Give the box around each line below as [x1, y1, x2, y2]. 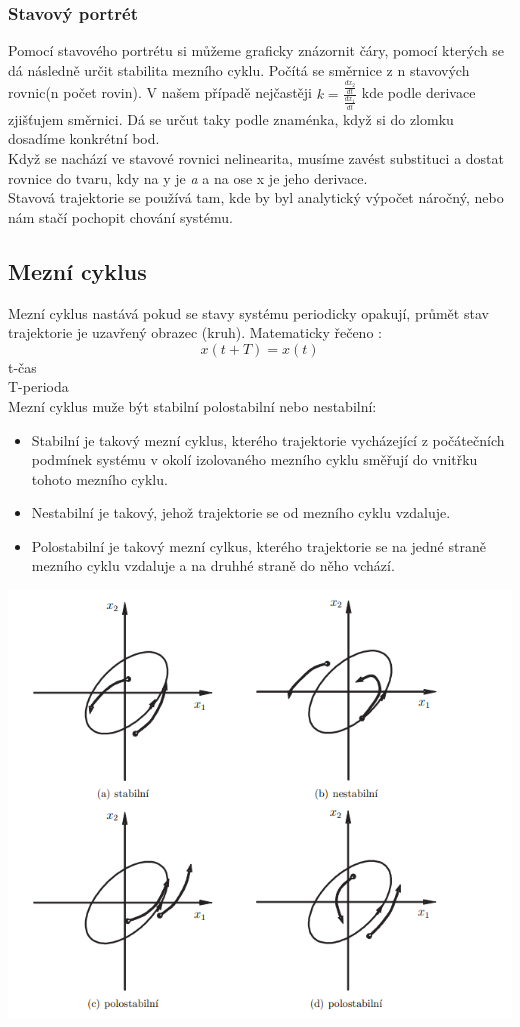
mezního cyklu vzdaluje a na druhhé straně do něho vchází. [31, 555, 395, 576]
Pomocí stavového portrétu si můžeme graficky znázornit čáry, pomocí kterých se [8, 40, 505, 61]
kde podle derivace [361, 82, 476, 103]
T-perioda [8, 376, 69, 397]
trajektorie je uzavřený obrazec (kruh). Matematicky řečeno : [8, 322, 382, 343]
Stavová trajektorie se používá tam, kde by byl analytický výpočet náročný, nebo [8, 187, 504, 208]
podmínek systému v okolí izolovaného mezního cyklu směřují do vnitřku [31, 449, 478, 470]
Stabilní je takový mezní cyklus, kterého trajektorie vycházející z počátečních [31, 429, 505, 450]
